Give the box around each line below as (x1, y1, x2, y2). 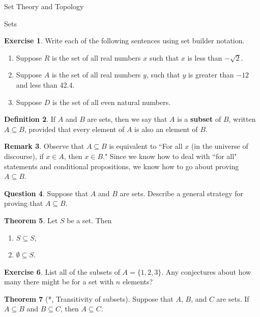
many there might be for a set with (4, 276, 114, 287)
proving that (4, 198, 43, 208)
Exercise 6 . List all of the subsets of (4, 266, 120, 277)
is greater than (188, 69, 234, 80)
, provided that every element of (24, 123, 125, 134)
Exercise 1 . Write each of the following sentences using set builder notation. (4, 35, 245, 46)
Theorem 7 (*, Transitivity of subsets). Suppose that (4, 293, 174, 304)
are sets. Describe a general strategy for (120, 188, 244, 198)
